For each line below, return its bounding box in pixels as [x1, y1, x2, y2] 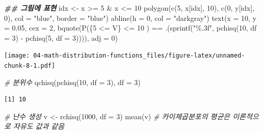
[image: [4, 52, 30, 60]
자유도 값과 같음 [13, 121, 65, 131]
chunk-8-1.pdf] [4, 62, 56, 70]
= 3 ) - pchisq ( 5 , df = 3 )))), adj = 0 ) [4, 32, 118, 43]
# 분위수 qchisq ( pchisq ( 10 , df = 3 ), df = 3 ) [4, 76, 141, 87]
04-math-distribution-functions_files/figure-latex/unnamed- [33, 52, 245, 60]
